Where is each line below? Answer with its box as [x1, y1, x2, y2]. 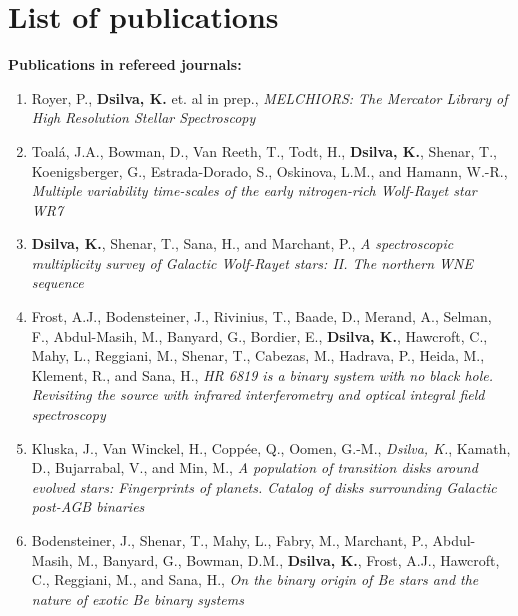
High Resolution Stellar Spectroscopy [31, 107, 256, 128]
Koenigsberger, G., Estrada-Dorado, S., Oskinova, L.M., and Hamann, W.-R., [31, 160, 508, 181]
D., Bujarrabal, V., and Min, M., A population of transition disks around [31, 457, 478, 478]
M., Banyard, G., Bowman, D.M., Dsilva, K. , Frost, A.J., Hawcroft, [77, 549, 500, 570]
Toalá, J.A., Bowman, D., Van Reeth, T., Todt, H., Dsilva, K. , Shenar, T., [31, 140, 497, 161]
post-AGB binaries [31, 496, 145, 517]
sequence [31, 272, 84, 293]
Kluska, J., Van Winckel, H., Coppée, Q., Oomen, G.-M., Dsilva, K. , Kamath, [31, 437, 511, 458]
